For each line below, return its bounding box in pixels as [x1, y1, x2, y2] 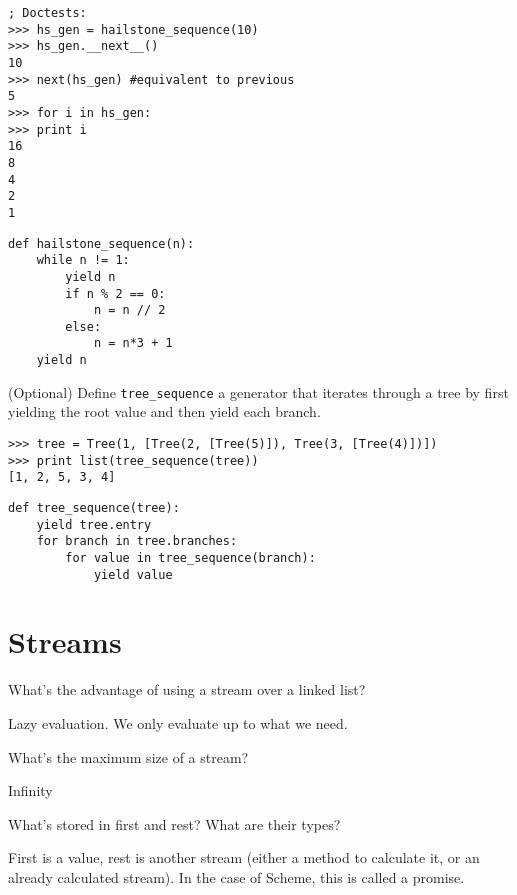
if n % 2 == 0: [65, 286, 166, 301]
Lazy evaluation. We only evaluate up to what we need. [8, 713, 348, 733]
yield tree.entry [36, 517, 152, 532]
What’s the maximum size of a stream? [8, 746, 249, 767]
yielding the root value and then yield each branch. [8, 401, 321, 422]
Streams [8, 621, 122, 662]
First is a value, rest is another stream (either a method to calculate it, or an [8, 847, 480, 868]
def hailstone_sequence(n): [8, 236, 195, 251]
